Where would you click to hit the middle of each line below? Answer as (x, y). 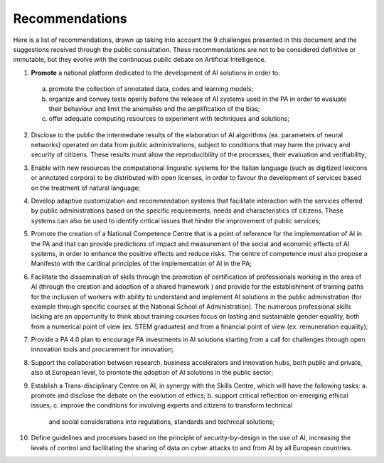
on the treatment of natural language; (86, 188)
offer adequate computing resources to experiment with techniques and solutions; (169, 119)
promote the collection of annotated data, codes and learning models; (151, 89)
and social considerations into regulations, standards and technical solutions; (162, 421)
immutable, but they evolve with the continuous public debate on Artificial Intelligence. (140, 60)
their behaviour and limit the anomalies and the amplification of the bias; (155, 108)
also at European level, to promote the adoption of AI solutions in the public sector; (152, 373)
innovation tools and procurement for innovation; (102, 349)
